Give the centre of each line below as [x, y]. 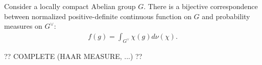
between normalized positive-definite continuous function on [98, 16]
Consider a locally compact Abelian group [70, 6]
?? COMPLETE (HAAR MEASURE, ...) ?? [73, 56]
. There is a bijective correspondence [201, 6]
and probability [226, 16]
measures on [23, 26]
